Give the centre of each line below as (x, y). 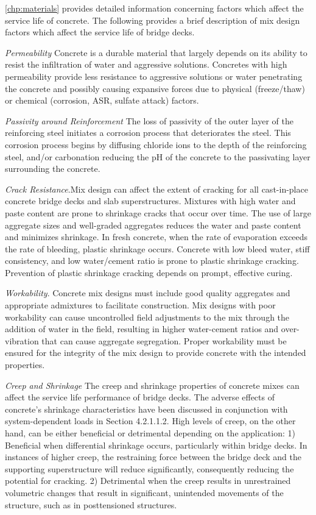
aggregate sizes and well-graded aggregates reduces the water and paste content (153, 225)
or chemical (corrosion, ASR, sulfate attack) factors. (102, 100)
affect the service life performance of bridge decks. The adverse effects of (140, 397)
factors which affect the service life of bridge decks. (100, 32)
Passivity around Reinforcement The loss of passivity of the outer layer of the (149, 120)
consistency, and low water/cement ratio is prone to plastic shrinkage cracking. (152, 261)
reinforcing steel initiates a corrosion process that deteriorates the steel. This (148, 133)
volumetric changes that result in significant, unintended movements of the (144, 492)
